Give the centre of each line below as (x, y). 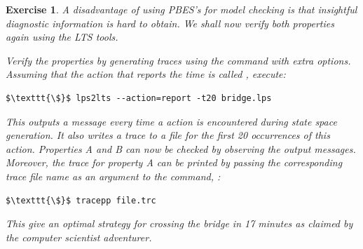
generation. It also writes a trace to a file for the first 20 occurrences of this (168, 135)
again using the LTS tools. (62, 37)
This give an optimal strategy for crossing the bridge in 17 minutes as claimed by (179, 223)
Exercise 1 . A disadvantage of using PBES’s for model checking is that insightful (181, 9)
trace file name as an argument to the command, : (113, 176)
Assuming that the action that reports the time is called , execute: (146, 74)
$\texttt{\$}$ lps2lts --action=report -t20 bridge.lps (139, 98)
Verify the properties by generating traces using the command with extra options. (178, 60)
